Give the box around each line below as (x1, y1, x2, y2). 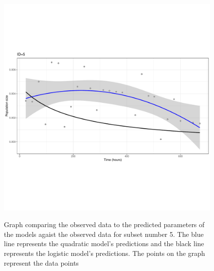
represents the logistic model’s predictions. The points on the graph (4, 248, 205, 258)
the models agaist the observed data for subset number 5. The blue (4, 229, 204, 239)
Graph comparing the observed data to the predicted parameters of (4, 219, 205, 230)
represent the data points (4, 257, 79, 268)
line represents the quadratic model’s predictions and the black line (4, 238, 204, 249)
